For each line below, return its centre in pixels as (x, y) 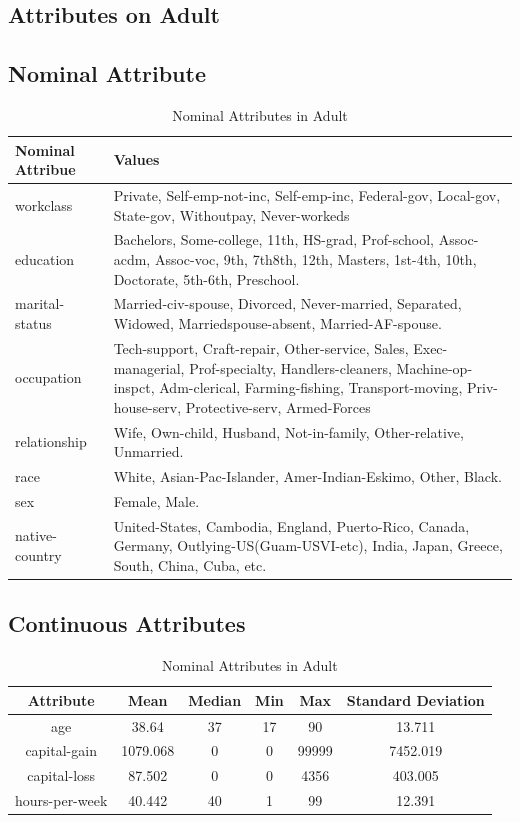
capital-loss (61, 775)
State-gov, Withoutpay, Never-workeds (231, 214)
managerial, (149, 367)
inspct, (134, 387)
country (38, 555)
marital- (40, 303)
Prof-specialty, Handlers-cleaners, (290, 367)
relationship (51, 441)
